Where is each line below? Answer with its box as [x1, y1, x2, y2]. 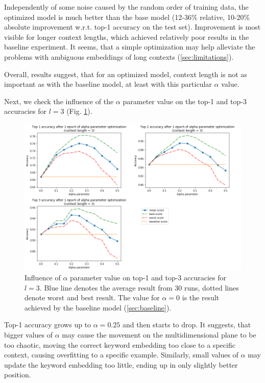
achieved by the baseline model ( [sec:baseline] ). [25, 302, 172, 313]
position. [4, 369, 31, 380]
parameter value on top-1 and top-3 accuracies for [70, 272, 226, 283]
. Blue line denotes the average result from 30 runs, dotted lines [39, 282, 239, 293]
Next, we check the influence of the [4, 95, 114, 106]
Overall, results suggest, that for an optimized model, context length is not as [4, 68, 247, 79]
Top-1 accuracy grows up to [4, 319, 91, 330]
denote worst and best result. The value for [25, 292, 160, 303]
